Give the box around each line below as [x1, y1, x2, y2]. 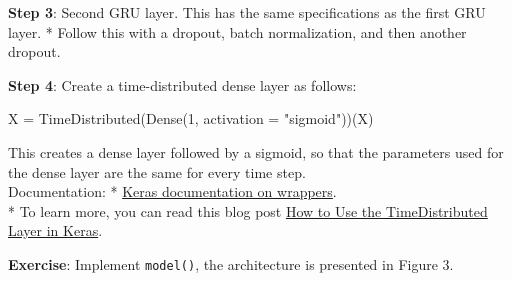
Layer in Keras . [8, 220, 103, 241]
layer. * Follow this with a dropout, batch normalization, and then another [8, 21, 467, 42]
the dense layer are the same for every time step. [8, 161, 306, 182]
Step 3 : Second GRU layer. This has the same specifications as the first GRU [8, 2, 486, 22]
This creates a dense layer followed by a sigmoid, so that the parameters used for [8, 141, 504, 162]
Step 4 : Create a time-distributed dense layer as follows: [8, 74, 357, 95]
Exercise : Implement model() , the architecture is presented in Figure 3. [8, 253, 454, 274]
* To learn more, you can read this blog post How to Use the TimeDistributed [8, 200, 488, 221]
